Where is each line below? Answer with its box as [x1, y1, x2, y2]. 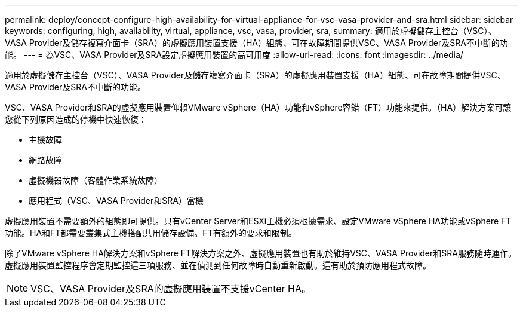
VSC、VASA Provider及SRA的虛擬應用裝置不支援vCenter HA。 [30, 283, 312, 295]
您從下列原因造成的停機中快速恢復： [5, 114, 147, 124]
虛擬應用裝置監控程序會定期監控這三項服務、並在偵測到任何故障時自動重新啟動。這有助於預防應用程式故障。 [5, 260, 431, 270]
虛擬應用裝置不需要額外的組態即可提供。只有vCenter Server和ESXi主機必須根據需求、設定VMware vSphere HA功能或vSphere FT [5, 216, 512, 226]
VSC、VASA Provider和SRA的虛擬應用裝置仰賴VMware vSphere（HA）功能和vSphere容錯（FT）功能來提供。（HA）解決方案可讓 [5, 102, 512, 112]
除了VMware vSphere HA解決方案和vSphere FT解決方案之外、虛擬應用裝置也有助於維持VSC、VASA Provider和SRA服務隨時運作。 [5, 248, 516, 258]
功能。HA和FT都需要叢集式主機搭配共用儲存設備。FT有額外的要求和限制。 [5, 228, 297, 238]
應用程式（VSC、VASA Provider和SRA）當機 [29, 195, 204, 206]
